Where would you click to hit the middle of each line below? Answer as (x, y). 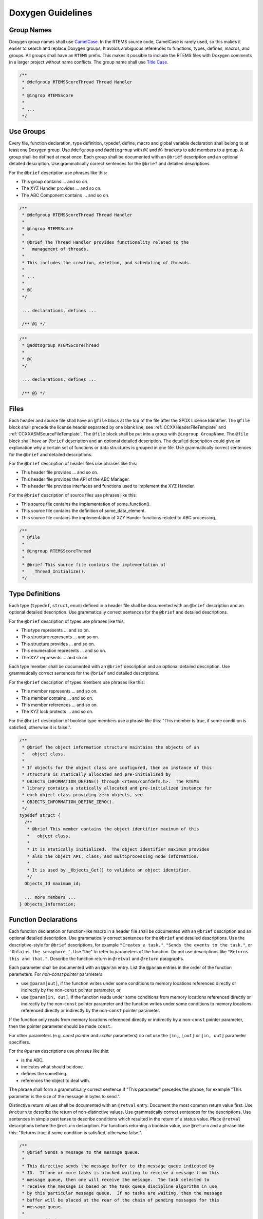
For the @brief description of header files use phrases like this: (73, 463)
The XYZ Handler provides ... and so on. (61, 188)
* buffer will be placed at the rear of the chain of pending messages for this (121, 1200)
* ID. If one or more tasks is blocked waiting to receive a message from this (121, 1173)
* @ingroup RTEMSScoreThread (57, 551)
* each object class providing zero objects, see (83, 795)
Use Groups (27, 131)
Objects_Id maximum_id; (53, 884)
